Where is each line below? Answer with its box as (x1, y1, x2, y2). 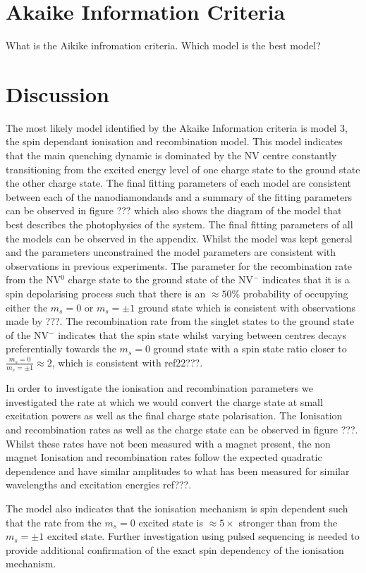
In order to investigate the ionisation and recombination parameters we (6, 381, 313, 395)
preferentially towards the (6, 341, 116, 356)
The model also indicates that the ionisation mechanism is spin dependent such (6, 500, 348, 515)
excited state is (138, 515, 203, 529)
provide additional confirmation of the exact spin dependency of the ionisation (6, 542, 344, 557)
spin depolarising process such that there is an (6, 285, 206, 300)
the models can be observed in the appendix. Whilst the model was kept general (6, 230, 353, 245)
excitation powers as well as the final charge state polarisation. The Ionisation (6, 408, 343, 423)
